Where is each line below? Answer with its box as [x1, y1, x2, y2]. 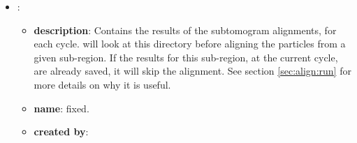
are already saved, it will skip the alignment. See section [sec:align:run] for [34, 63, 351, 78]
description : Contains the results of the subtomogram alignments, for [34, 22, 337, 37]
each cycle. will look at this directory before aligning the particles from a [34, 36, 346, 51]
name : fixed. [34, 100, 89, 115]
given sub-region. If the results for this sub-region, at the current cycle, [34, 50, 338, 64]
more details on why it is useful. [34, 77, 171, 91]
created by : [34, 124, 89, 139]
